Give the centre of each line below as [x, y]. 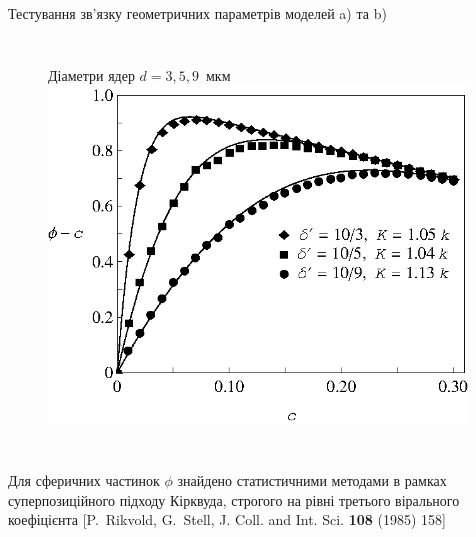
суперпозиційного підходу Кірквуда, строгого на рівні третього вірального [234, 499]
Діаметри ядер [91, 74]
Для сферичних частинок [84, 479]
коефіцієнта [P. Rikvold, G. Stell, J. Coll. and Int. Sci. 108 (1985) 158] [227, 519]
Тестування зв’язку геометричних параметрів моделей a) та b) [197, 13]
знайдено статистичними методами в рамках [312, 479]
